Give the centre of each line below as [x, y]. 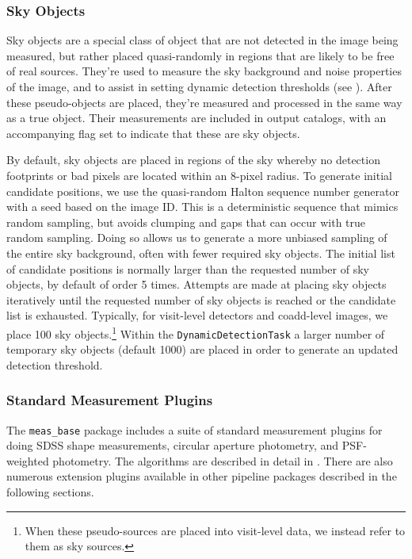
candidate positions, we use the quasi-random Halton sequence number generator [203, 191]
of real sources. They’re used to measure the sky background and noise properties [204, 71]
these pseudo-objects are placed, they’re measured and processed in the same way [204, 102]
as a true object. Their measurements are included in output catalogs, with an [196, 118]
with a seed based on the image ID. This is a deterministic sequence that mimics [202, 207]
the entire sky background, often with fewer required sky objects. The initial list [201, 253]
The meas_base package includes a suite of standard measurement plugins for [195, 429]
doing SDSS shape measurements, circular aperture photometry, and [173, 445]
